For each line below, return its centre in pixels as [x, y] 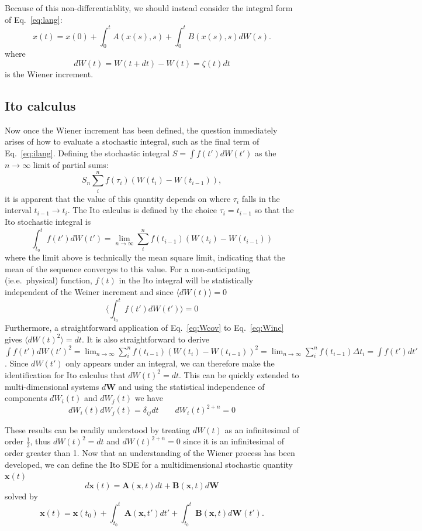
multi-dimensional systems [52, 386]
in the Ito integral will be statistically [186, 280]
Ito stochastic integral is [48, 221]
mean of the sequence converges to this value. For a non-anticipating [127, 268]
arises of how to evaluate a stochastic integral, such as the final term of [132, 141]
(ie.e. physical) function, [49, 280]
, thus [40, 441]
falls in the [261, 198]
